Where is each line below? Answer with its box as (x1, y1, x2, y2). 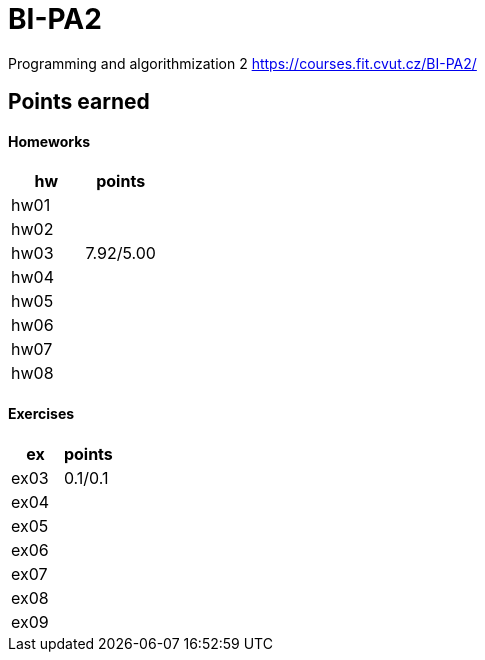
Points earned (8, 89, 150, 115)
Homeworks (8, 132, 91, 150)
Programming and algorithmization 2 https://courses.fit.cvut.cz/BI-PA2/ (8, 54, 477, 72)
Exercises (8, 405, 75, 422)
